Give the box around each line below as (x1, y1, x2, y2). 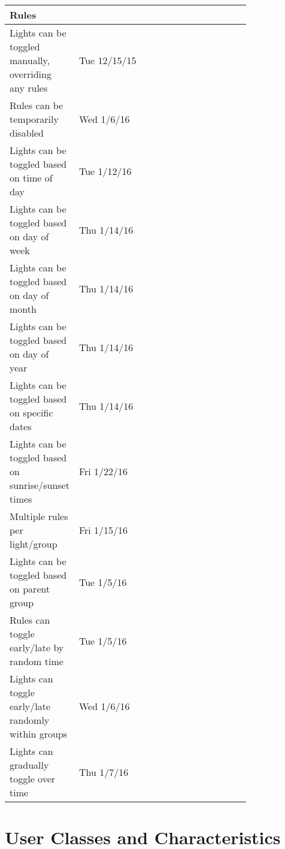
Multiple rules (10, 509, 68, 523)
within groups (10, 727, 68, 741)
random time (10, 654, 63, 668)
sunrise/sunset (10, 478, 69, 492)
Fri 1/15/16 (78, 523, 128, 537)
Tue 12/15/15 (78, 53, 137, 67)
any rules (10, 81, 48, 95)
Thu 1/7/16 (78, 765, 129, 779)
